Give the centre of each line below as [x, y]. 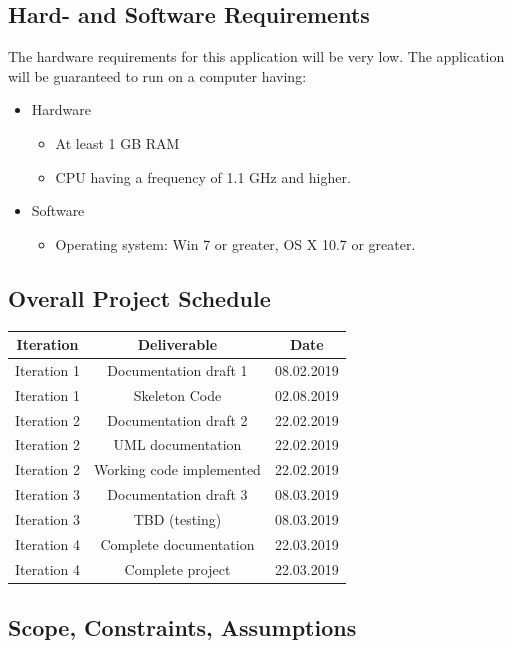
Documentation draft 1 [177, 369]
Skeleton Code [177, 394]
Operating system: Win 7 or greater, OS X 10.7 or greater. [235, 243]
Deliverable [177, 344]
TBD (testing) [177, 518]
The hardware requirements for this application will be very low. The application [256, 56]
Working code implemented [177, 469]
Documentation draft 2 [177, 419]
